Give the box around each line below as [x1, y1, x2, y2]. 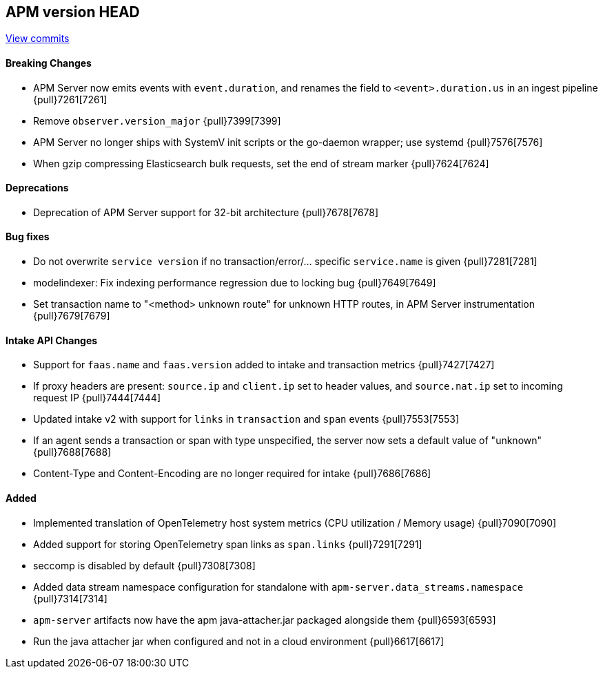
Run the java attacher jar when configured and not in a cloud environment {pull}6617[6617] [33, 635, 444, 647]
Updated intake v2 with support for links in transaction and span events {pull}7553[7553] [33, 413, 459, 425]
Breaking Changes [6, 57, 92, 70]
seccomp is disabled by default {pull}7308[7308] [33, 559, 256, 571]
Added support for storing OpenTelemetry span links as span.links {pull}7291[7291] [33, 538, 422, 550]
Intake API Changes [6, 334, 98, 346]
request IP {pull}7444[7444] [33, 392, 161, 404]
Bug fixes [6, 231, 50, 243]
